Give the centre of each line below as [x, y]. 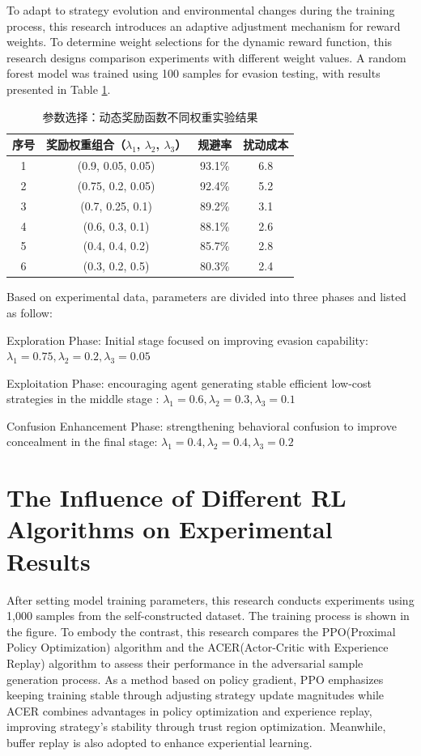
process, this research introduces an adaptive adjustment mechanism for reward [204, 25]
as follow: [30, 312]
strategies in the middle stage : [83, 399]
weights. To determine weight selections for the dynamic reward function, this [200, 42]
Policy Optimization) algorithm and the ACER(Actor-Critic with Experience [198, 647]
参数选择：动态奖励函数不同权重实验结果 [150, 116]
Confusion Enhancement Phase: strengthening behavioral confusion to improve [202, 425]
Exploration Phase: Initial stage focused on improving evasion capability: [187, 340]
